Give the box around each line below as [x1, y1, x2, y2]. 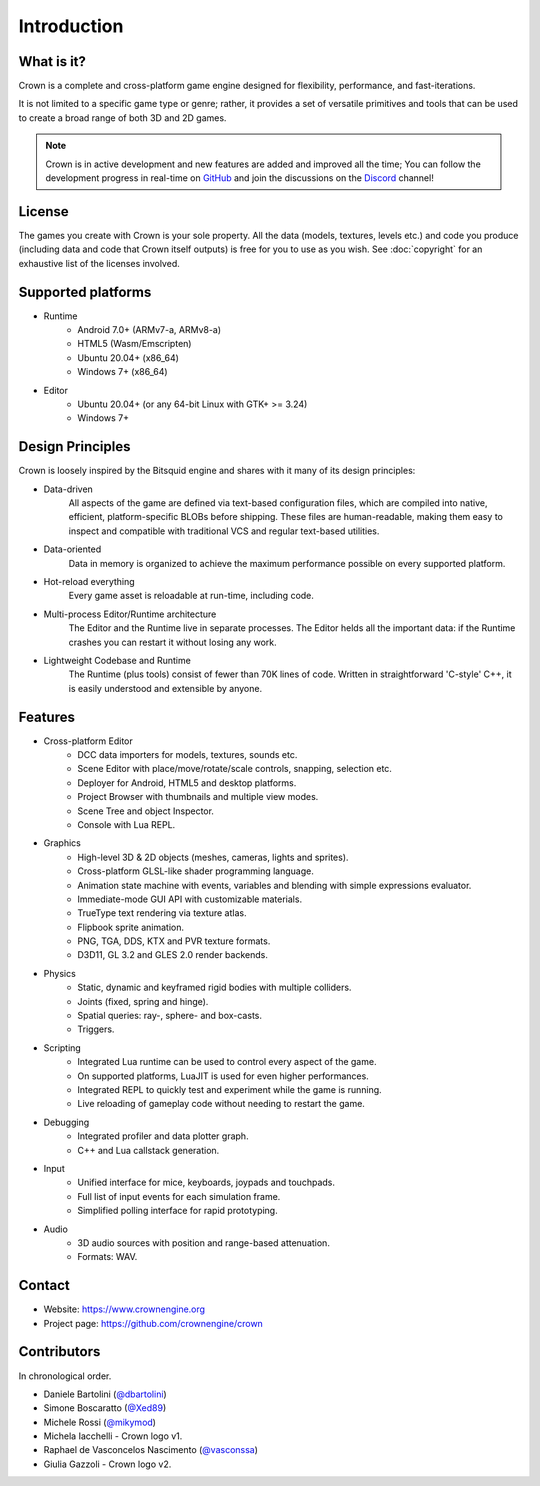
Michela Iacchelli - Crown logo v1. [43, 1430, 183, 1442]
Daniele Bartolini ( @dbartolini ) [43, 1388, 167, 1400]
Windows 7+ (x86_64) [77, 366, 169, 378]
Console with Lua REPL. [77, 818, 176, 830]
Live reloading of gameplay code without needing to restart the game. [77, 1098, 365, 1110]
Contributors [18, 1343, 101, 1360]
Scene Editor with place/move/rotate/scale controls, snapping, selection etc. [77, 763, 392, 775]
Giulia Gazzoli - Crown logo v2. [43, 1458, 172, 1470]
